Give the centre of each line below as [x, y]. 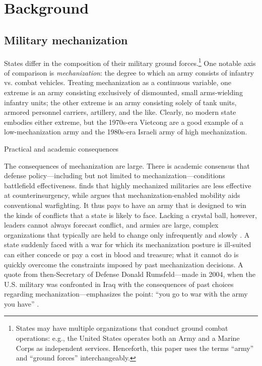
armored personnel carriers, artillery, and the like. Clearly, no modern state [120, 112]
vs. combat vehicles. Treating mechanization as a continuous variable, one [118, 82]
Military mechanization [66, 40]
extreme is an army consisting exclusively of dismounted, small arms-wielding [123, 92]
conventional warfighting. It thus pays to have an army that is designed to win [125, 205]
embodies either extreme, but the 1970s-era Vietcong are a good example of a [124, 122]
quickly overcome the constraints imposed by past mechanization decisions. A [124, 264]
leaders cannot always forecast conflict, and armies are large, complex [111, 225]
